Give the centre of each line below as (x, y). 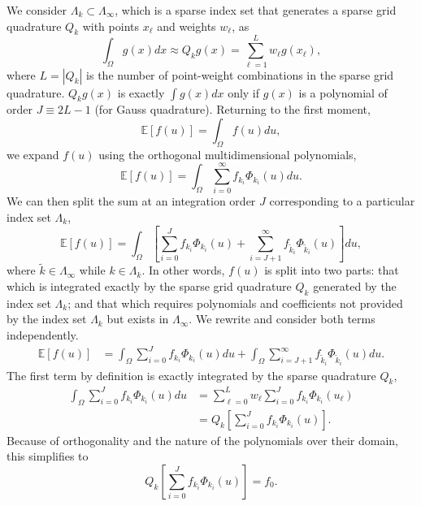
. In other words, (183, 270)
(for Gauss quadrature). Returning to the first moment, (232, 109)
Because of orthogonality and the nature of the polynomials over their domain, (202, 440)
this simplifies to (48, 456)
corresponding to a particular (342, 201)
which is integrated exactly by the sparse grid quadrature (149, 286)
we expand (33, 154)
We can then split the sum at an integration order (131, 201)
